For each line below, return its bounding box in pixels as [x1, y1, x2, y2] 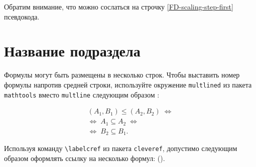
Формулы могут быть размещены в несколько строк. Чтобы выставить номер [4, 69, 240, 80]
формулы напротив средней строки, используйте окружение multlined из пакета [4, 79, 252, 89]
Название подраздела [4, 40, 141, 61]
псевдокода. [4, 11, 40, 21]
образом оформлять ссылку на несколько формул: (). [4, 152, 165, 163]
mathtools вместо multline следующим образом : [4, 89, 160, 99]
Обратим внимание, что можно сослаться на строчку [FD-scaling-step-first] [4, 1, 233, 11]
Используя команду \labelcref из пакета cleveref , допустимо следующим [4, 143, 237, 153]
